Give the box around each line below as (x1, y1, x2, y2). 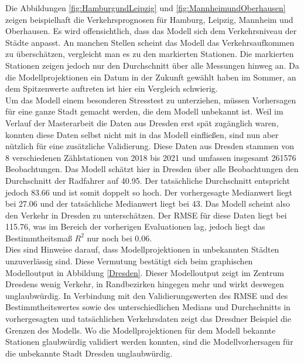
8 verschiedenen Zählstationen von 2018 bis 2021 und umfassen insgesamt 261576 (5, 151, 296, 163)
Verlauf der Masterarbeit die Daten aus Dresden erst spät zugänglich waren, (5, 116, 279, 129)
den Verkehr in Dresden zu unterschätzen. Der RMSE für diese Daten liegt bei (5, 209, 287, 221)
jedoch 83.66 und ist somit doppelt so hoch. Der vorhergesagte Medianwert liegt (5, 186, 292, 198)
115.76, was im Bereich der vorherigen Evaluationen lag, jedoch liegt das (5, 220, 265, 233)
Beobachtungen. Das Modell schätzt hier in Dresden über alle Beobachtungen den (5, 163, 299, 175)
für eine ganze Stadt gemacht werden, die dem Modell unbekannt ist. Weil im (5, 105, 283, 117)
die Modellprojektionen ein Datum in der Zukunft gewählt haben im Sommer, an (5, 70, 296, 83)
